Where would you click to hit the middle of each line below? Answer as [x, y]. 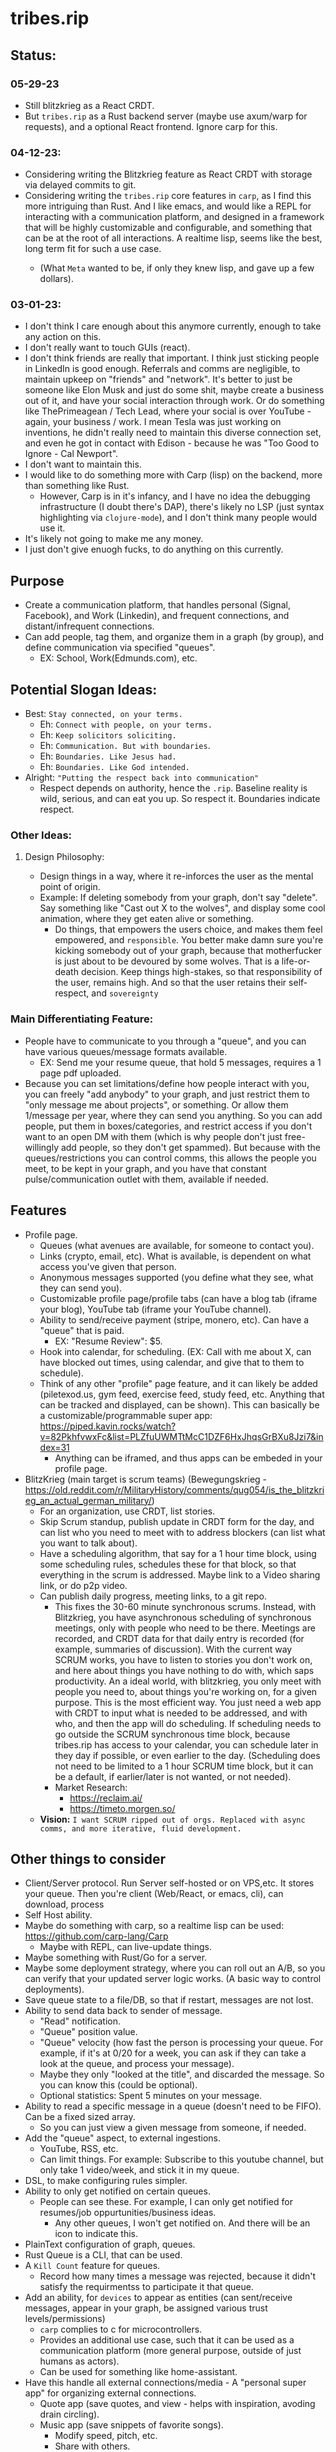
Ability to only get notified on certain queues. [117, 2191]
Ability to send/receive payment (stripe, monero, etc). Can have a [174, 1319]
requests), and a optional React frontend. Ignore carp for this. [151, 126]
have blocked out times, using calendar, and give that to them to [172, 1362]
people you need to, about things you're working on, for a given [186, 1691]
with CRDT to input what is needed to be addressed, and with [181, 1713]
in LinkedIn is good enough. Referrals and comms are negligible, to [162, 369]
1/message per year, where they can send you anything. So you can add [173, 1115]
